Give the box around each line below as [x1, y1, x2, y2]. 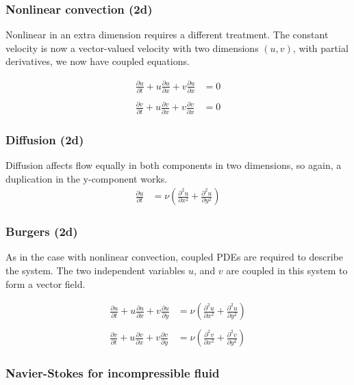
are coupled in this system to [226, 263, 348, 277]
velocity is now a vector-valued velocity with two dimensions [5, 40, 259, 55]
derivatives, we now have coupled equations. [5, 54, 190, 68]
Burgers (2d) [5, 223, 78, 240]
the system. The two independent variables [5, 263, 186, 277]
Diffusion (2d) [5, 131, 84, 148]
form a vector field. [5, 276, 86, 291]
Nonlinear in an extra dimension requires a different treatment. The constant [5, 27, 329, 42]
